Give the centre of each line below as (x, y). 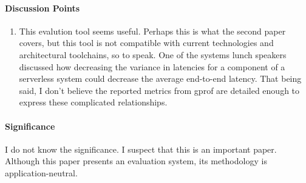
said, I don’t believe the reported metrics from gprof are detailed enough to (159, 90)
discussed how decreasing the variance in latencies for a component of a (152, 66)
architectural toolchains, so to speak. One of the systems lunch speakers (153, 54)
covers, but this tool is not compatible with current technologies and (146, 43)
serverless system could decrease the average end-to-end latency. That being (160, 78)
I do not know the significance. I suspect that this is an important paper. (141, 149)
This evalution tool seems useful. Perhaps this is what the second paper (152, 31)
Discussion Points (42, 8)
